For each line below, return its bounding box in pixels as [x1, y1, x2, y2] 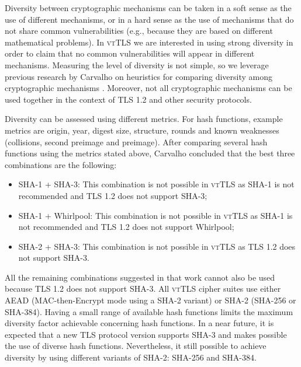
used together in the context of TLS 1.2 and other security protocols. [5, 93, 252, 105]
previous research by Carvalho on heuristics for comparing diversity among [5, 70, 273, 82]
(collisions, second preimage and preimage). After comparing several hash [5, 135, 268, 148]
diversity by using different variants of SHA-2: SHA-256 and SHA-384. [5, 351, 257, 363]
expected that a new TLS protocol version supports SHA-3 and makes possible [5, 328, 287, 340]
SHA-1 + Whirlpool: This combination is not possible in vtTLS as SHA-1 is [18, 209, 293, 221]
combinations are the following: [5, 158, 117, 170]
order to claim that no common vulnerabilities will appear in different [5, 47, 255, 60]
